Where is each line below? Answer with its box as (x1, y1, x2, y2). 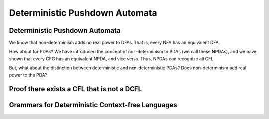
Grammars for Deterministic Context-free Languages (9, 101, 178, 109)
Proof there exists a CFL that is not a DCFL (9, 85, 142, 93)
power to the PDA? (9, 72, 47, 78)
